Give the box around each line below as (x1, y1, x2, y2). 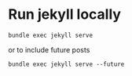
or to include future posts (8, 45, 90, 54)
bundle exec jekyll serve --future (8, 60, 125, 68)
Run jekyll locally (8, 5, 122, 24)
